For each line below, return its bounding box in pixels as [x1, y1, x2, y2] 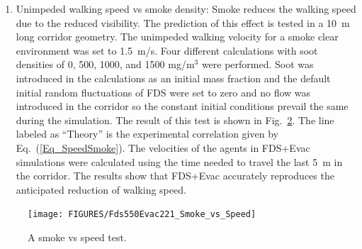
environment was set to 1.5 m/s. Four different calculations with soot [16, 43, 318, 57]
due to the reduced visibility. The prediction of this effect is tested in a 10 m [16, 15, 350, 30]
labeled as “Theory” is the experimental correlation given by [16, 126, 278, 141]
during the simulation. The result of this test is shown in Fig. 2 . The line [16, 112, 334, 127]
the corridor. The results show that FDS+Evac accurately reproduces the [16, 168, 334, 183]
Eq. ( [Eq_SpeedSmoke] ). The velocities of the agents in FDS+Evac [16, 140, 310, 155]
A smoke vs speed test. [28, 229, 127, 244]
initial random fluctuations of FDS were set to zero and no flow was [16, 84, 311, 99]
